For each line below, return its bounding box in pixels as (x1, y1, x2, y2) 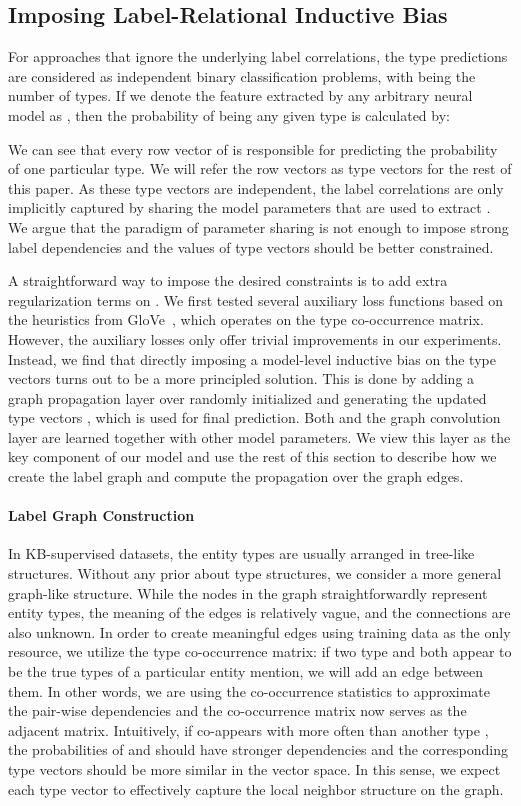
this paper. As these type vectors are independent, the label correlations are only (8, 177, 504, 198)
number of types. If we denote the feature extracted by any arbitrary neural (8, 85, 473, 106)
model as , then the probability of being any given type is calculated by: (8, 104, 450, 125)
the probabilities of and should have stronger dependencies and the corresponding (8, 739, 508, 760)
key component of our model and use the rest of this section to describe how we (8, 446, 497, 467)
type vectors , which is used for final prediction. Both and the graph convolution (8, 407, 501, 428)
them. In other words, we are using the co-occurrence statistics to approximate (8, 680, 491, 701)
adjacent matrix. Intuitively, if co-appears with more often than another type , (8, 719, 489, 740)
